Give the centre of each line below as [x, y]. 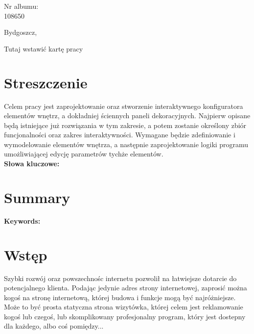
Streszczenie [46, 82]
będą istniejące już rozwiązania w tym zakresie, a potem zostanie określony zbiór [125, 125]
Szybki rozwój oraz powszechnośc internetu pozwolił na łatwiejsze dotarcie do [120, 278]
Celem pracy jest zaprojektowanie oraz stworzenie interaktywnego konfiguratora [124, 106]
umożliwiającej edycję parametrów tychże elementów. [84, 154]
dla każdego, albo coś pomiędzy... [54, 326]
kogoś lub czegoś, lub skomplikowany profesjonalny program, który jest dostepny [125, 316]
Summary [37, 197]
